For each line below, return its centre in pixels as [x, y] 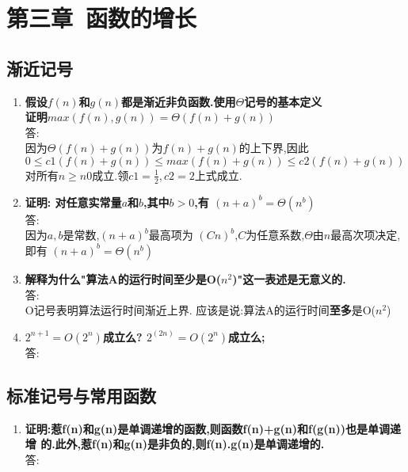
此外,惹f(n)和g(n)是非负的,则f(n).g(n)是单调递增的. [190, 444]
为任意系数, [275, 235]
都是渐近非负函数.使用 [179, 101]
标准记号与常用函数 [81, 395]
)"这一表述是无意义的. [289, 278]
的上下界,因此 [274, 148]
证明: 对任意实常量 [73, 202]
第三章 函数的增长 [102, 18]
